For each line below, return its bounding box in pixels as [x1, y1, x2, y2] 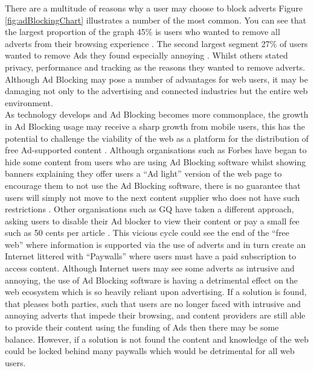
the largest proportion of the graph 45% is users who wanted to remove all [5, 25, 280, 38]
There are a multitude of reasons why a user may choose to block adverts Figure [5, 2, 303, 14]
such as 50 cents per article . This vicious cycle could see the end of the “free [5, 226, 290, 239]
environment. [5, 96, 53, 109]
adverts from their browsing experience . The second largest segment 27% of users [5, 37, 308, 49]
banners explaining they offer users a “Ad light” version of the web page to [5, 167, 282, 180]
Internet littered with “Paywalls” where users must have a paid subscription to [5, 250, 296, 262]
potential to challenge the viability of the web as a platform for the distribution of [5, 132, 309, 144]
